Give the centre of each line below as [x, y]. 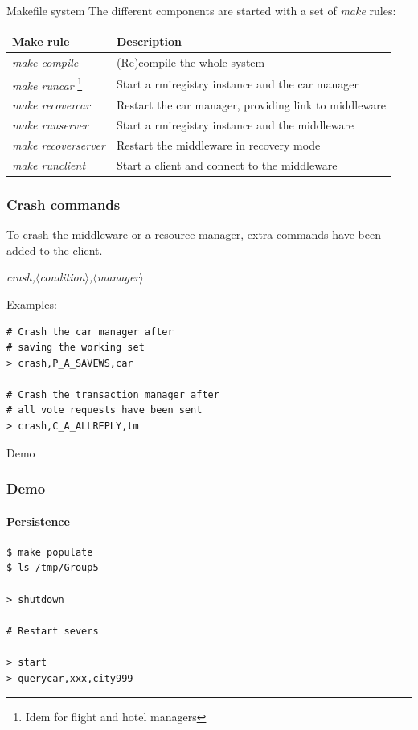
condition [62, 277]
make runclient [49, 164]
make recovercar [51, 105]
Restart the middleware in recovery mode [218, 144]
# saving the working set [76, 348]
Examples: [32, 303]
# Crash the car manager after [90, 332]
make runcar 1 [47, 84]
